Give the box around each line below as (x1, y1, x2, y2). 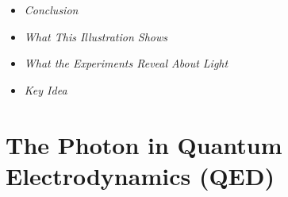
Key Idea (24, 81, 67, 98)
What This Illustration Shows (24, 28, 168, 44)
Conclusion (24, 2, 79, 17)
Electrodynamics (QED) (6, 159, 275, 191)
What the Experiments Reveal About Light (24, 55, 228, 71)
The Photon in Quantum (6, 128, 282, 160)
